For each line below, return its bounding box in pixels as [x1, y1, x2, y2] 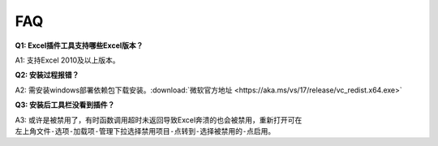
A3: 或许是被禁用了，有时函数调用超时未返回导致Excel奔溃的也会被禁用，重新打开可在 [15, 114, 303, 125]
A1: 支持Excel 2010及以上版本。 [15, 55, 120, 65]
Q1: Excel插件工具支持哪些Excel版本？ [15, 41, 144, 50]
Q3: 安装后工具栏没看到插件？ [15, 100, 115, 109]
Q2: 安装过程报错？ [15, 70, 79, 80]
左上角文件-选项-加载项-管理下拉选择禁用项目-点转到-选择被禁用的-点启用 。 [15, 126, 276, 135]
